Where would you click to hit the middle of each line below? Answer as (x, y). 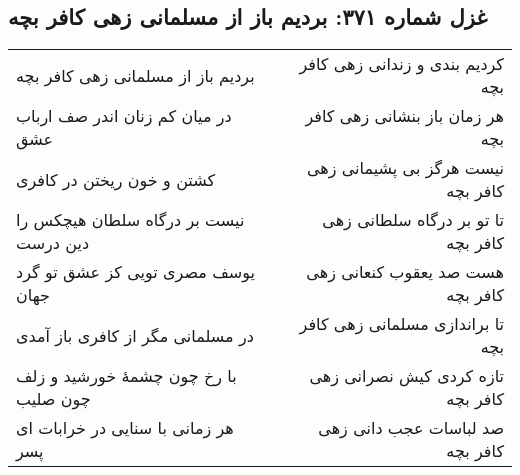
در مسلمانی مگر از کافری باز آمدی (135, 335)
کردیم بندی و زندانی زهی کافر (401, 64)
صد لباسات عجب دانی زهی (411, 428)
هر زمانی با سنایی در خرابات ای (125, 428)
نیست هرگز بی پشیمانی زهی (405, 168)
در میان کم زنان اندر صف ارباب (124, 116)
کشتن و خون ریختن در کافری (116, 179)
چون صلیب (53, 399)
